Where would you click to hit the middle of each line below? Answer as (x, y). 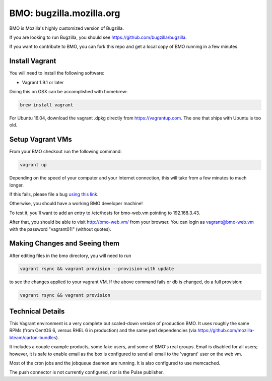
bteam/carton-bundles (33, 337)
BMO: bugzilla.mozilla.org (65, 13)
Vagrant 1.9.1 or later (43, 82)
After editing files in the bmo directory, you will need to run (70, 256)
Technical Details (37, 311)
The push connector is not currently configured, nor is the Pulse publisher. (86, 372)
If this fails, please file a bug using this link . (54, 195)
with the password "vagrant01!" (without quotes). (60, 229)
